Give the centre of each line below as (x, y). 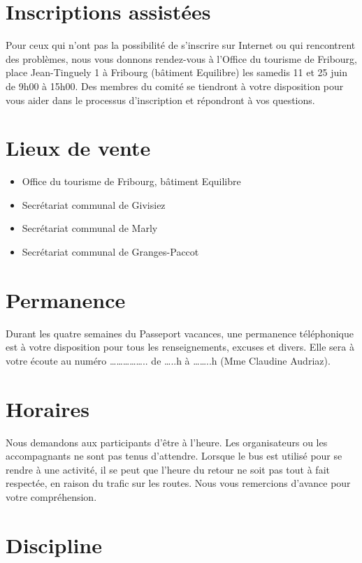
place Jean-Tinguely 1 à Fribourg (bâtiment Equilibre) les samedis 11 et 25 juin (177, 72)
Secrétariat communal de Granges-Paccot (110, 251)
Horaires (48, 408)
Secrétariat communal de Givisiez (94, 204)
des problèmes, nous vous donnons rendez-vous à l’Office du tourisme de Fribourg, (181, 58)
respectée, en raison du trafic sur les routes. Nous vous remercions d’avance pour (178, 483)
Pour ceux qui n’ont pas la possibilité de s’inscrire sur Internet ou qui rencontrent (181, 45)
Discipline (54, 544)
